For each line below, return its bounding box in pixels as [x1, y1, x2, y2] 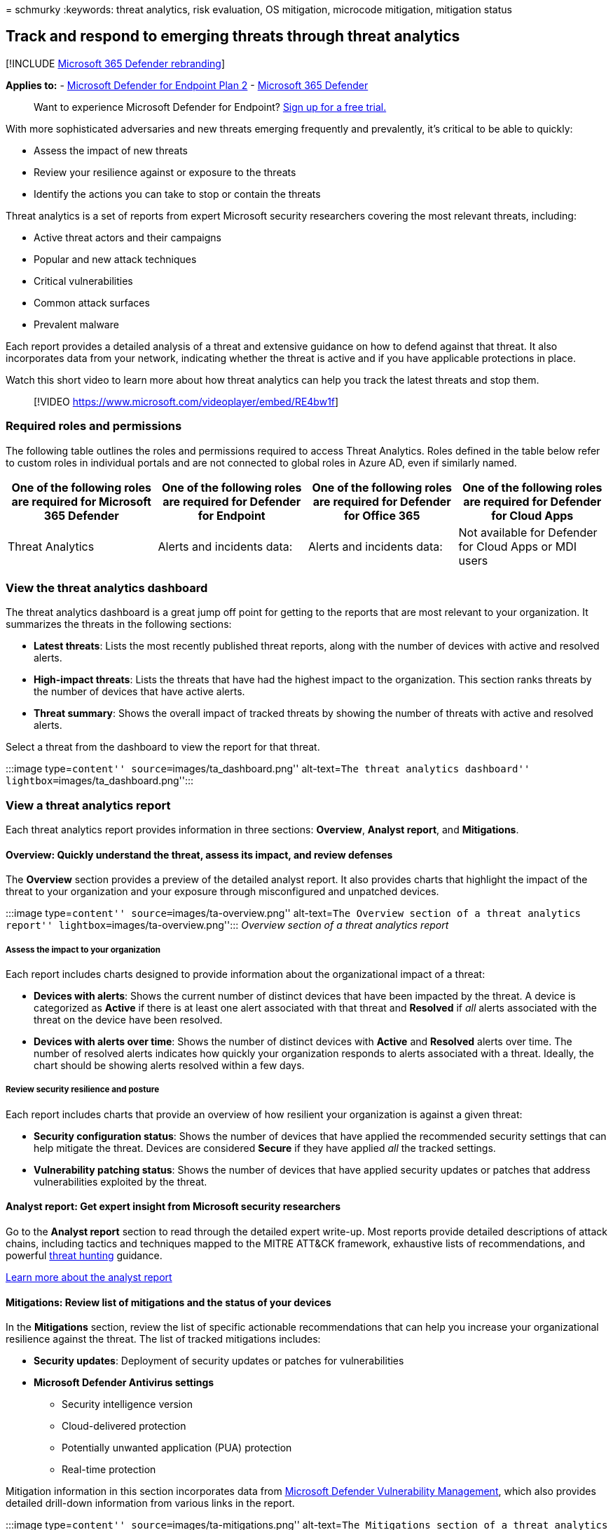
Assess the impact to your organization [6, 944, 160, 955]
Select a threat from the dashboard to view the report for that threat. [6, 741, 320, 753]
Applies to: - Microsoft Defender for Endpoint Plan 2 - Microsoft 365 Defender [6, 79, 369, 91]
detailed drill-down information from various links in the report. [6, 1497, 295, 1510]
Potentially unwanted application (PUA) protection [62, 1442, 292, 1454]
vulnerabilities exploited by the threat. [34, 1175, 207, 1188]
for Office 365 [344, 508, 420, 523]
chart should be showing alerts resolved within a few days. [34, 1059, 305, 1072]
